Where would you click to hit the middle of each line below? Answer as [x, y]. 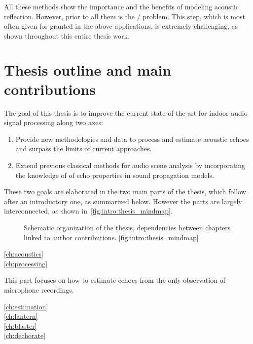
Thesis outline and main [88, 69]
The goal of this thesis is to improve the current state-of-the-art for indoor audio [126, 112]
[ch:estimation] [26, 306]
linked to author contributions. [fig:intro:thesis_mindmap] [111, 237]
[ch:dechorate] [25, 335]
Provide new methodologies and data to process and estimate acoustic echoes [132, 139]
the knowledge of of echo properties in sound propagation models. [115, 175]
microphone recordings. [39, 290]
